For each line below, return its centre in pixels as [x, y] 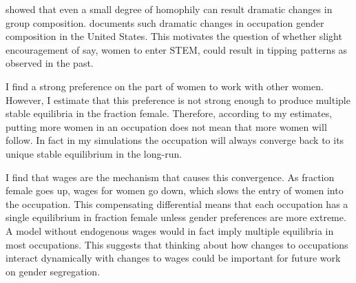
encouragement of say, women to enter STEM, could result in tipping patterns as [177, 49]
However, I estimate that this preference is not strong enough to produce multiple [178, 99]
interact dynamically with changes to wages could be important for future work [173, 258]
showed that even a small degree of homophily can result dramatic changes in [169, 9]
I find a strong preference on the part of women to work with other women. [165, 86]
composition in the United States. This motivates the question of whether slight [174, 36]
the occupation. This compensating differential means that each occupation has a [177, 203]
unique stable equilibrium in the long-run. [94, 153]
